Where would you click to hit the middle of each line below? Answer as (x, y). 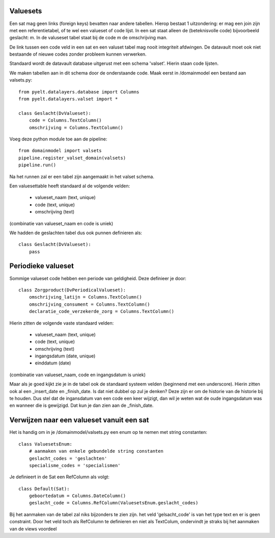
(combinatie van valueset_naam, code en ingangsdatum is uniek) (78, 375)
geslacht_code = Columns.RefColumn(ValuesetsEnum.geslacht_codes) (114, 503)
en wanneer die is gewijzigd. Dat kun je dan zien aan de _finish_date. (81, 405)
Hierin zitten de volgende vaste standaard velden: (62, 323)
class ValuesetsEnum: (45, 444)
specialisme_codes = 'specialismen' (75, 465)
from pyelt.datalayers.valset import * (68, 99)
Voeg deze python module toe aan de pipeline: (58, 139)
